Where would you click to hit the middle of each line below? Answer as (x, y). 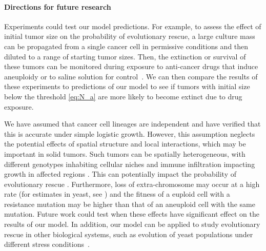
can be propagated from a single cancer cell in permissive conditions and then (126, 46)
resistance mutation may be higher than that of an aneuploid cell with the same (130, 204)
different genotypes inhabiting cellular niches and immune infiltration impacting (130, 164)
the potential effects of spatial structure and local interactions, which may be (125, 144)
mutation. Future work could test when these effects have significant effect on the (132, 214)
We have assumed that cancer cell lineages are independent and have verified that (132, 124)
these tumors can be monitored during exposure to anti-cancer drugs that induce (131, 66)
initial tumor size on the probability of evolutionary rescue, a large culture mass (130, 36)
